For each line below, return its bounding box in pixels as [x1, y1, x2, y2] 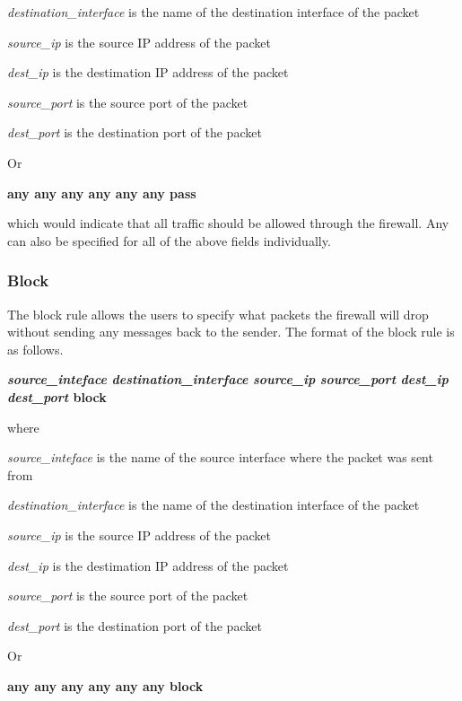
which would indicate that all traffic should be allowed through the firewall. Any [7, 214, 449, 232]
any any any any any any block [7, 676, 204, 695]
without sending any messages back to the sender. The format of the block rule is [7, 322, 455, 341]
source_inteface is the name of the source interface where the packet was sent [7, 448, 433, 467]
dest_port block [7, 387, 107, 406]
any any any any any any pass [7, 183, 196, 202]
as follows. [7, 339, 64, 358]
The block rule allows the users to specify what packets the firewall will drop [7, 304, 429, 323]
